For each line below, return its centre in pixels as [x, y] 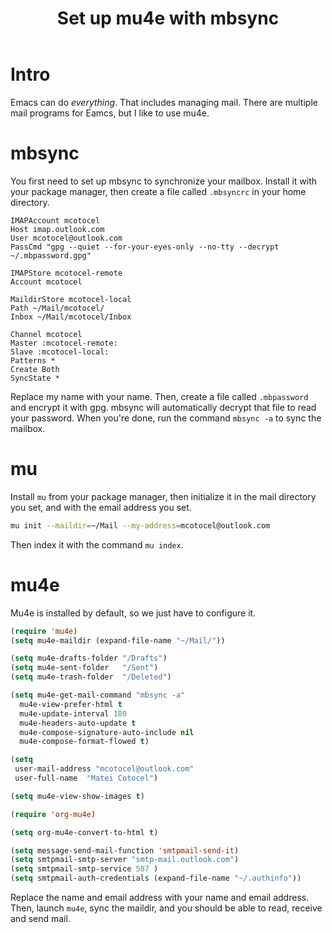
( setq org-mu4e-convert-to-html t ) [84, 832]
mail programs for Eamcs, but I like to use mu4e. [110, 113]
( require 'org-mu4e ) [53, 814]
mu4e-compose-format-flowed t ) [84, 742]
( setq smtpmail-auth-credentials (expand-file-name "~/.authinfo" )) [156, 878]
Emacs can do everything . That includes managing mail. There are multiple [164, 102]
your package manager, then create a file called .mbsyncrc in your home [158, 191]
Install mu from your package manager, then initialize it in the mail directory [163, 496]
